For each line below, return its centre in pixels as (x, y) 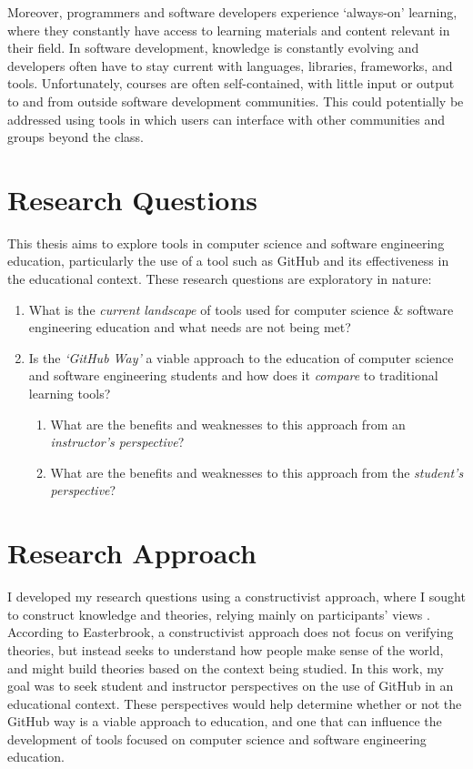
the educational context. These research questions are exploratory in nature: (220, 279)
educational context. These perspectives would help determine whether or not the (235, 703)
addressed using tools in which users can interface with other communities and (226, 119)
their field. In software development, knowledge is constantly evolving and (213, 48)
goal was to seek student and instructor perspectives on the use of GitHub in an (231, 686)
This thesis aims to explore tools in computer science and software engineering (226, 243)
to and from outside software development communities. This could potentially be (236, 101)
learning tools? (70, 394)
